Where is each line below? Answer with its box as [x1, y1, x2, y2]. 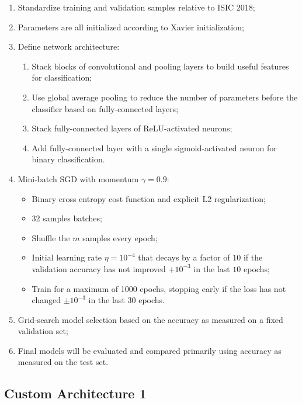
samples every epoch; [82, 231, 158, 244]
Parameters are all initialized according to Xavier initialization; [18, 20, 244, 33]
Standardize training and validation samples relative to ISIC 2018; [18, 1, 255, 13]
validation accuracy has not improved [32, 262, 166, 275]
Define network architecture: [18, 40, 120, 53]
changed [32, 294, 61, 306]
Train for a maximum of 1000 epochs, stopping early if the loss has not [32, 282, 286, 294]
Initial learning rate [32, 251, 102, 263]
